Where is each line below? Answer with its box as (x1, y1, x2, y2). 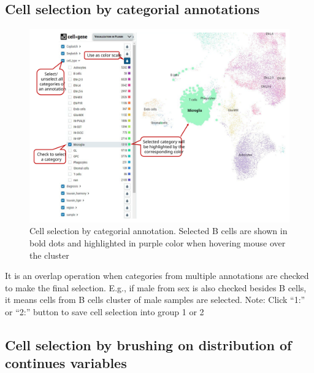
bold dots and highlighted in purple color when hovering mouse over (29, 237, 286, 249)
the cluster (29, 248, 69, 261)
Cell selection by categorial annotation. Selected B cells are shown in (29, 224, 288, 237)
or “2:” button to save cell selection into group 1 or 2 (5, 305, 204, 318)
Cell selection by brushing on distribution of (5, 336, 292, 355)
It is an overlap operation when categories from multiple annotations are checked (5, 269, 309, 282)
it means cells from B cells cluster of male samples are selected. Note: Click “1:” (5, 293, 305, 306)
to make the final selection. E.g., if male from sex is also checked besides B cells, (5, 281, 307, 294)
